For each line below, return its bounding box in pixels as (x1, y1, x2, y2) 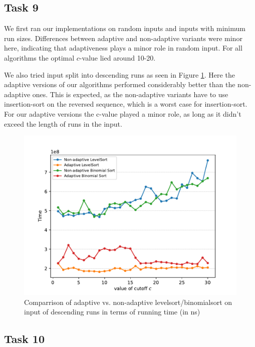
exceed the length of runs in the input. (4, 118, 122, 129)
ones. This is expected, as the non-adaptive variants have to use (32, 89, 228, 99)
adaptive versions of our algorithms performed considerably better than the (4, 79, 235, 90)
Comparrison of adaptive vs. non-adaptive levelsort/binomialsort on (24, 296, 232, 307)
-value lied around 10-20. (79, 52, 156, 63)
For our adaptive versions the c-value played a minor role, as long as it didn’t (4, 108, 241, 119)
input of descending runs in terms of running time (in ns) (24, 306, 200, 317)
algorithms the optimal (4, 52, 75, 63)
